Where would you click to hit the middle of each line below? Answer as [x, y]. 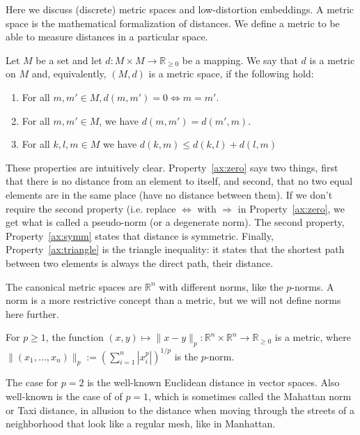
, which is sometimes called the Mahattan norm [250, 396]
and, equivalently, [69, 74]
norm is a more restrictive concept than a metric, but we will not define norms [173, 300]
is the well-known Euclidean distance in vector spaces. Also [213, 382]
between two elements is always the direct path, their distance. [140, 262]
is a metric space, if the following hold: [231, 74]
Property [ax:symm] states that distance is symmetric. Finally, [140, 235]
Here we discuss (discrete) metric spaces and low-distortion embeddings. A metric [180, 9]
